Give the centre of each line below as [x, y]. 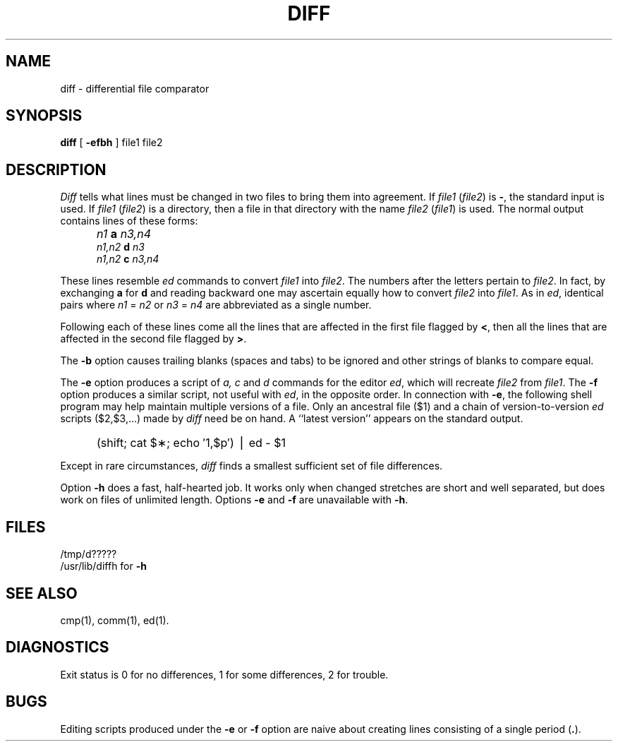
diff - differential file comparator [135, 88]
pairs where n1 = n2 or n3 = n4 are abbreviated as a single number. [216, 305]
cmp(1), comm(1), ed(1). [115, 620]
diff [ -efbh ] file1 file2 [111, 143]
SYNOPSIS [44, 116]
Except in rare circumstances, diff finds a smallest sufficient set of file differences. [252, 466]
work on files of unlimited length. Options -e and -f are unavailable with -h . [234, 500]
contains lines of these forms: [129, 221]
